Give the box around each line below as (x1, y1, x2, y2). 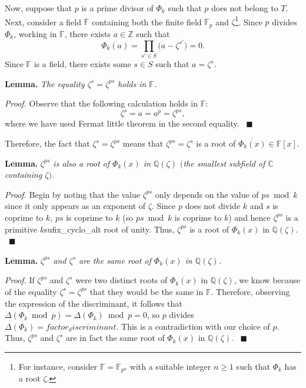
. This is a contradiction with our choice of (116, 320, 270, 332)
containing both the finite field (91, 15, 202, 28)
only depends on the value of (155, 188, 259, 200)
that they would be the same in (89, 285, 204, 297)
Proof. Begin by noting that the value (5, 188, 140, 200)
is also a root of (53, 157, 110, 169)
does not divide (185, 200, 241, 212)
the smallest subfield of (183, 157, 265, 169)
